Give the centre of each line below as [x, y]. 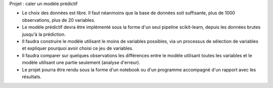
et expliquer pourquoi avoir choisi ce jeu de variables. [78, 49]
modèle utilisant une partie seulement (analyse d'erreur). [81, 63]
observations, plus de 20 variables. [59, 20]
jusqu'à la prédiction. [44, 34]
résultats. [32, 76]
